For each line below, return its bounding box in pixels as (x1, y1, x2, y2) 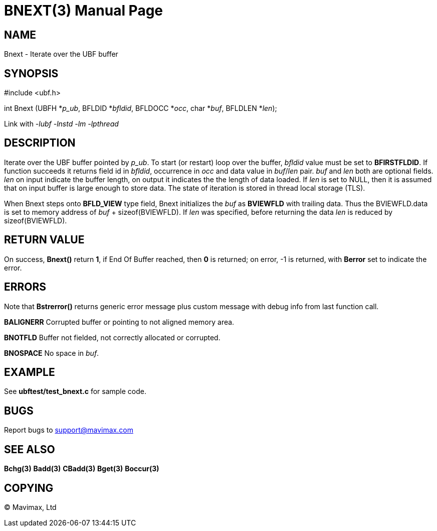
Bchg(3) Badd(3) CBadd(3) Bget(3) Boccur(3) (4, 464, 159, 473)
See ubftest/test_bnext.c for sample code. (4, 387, 146, 396)
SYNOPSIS (4, 67, 59, 80)
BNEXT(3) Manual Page (4, 2, 163, 19)
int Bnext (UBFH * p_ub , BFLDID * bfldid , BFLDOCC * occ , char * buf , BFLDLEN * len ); (4, 104, 277, 113)
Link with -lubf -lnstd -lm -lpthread (4, 119, 119, 128)
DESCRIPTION (4, 137, 76, 150)
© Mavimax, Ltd (4, 502, 57, 511)
